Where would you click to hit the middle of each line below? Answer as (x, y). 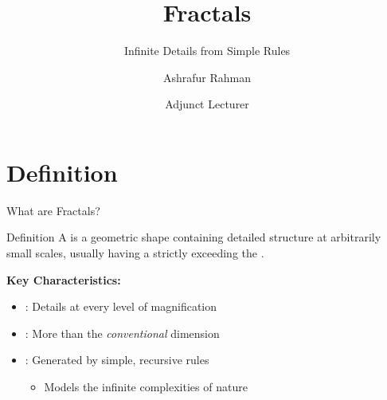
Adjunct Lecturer (207, 104)
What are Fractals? (53, 210)
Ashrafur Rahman (207, 77)
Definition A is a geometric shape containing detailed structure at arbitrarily (194, 237)
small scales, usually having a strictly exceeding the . (135, 253)
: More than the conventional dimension (122, 333)
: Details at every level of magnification (121, 306)
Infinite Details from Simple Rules (207, 51)
